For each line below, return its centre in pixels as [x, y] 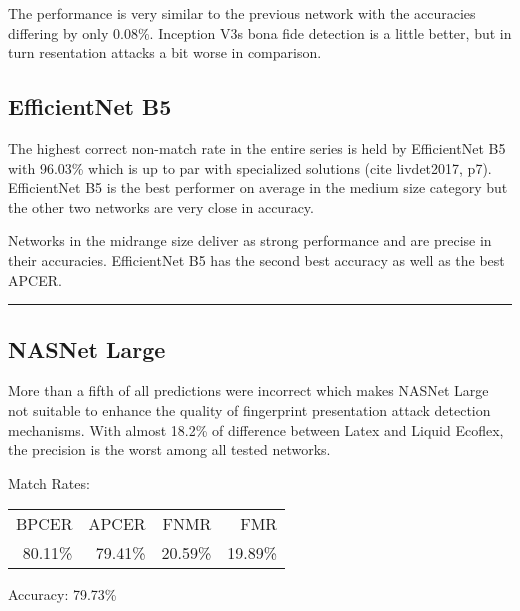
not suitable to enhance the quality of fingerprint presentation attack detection [249, 409]
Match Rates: [49, 482]
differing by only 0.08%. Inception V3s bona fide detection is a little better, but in [260, 32]
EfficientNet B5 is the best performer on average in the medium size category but [258, 187]
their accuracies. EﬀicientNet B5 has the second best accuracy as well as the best [256, 259]
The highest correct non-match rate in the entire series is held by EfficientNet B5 [257, 147]
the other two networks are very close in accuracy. [161, 206]
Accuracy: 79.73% [62, 594]
